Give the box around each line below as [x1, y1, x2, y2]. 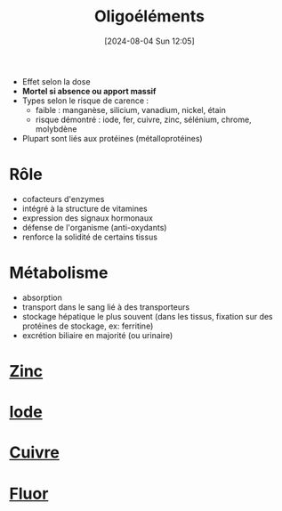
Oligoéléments [94, 6, 205, 27]
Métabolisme [9, 263, 109, 283]
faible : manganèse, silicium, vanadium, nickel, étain [35, 104, 227, 115]
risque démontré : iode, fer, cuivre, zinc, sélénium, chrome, [35, 114, 252, 125]
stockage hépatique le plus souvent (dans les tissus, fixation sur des [21, 311, 273, 321]
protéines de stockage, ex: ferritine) [21, 320, 154, 331]
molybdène [35, 123, 77, 134]
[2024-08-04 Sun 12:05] [103, 36, 195, 46]
